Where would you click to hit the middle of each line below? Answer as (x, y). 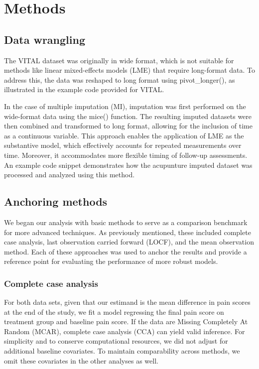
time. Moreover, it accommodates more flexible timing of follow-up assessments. (126, 155)
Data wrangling (45, 39)
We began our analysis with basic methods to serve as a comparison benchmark (126, 222)
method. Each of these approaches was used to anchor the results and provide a (126, 251)
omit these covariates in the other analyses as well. (81, 360)
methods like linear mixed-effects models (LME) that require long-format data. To (129, 70)
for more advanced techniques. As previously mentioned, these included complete (128, 232)
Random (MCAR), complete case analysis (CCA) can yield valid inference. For (125, 331)
